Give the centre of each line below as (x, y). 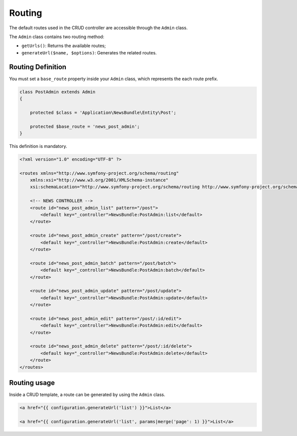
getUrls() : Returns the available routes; (64, 46)
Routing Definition (38, 67)
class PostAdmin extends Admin (58, 92)
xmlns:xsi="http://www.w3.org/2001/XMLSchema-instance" (99, 180)
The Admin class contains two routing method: (57, 37)
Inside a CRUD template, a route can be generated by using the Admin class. (87, 395)
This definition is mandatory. (38, 146)
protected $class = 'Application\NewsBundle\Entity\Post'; (103, 112)
